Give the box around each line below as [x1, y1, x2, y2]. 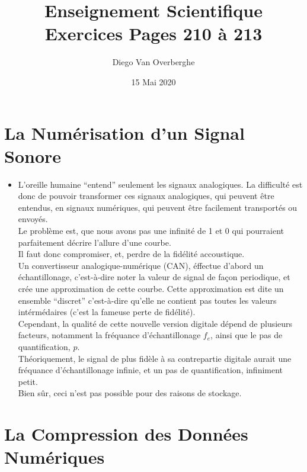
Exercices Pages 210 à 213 [44, 21, 263, 46]
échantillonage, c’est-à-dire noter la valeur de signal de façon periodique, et [18, 271, 290, 283]
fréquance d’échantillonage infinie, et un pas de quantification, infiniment [18, 364, 283, 376]
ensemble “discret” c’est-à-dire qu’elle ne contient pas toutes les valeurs [18, 294, 277, 306]
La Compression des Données [4, 422, 248, 446]
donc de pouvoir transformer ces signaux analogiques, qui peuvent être [18, 190, 274, 202]
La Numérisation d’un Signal [4, 120, 245, 145]
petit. [18, 375, 38, 387]
